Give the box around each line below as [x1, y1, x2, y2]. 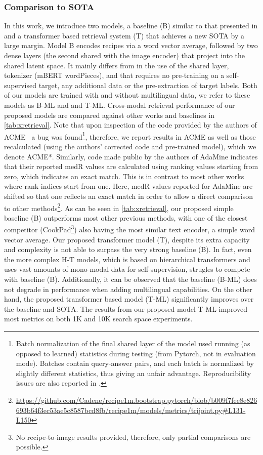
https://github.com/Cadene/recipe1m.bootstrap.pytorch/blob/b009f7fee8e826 [16, 394, 257, 405]
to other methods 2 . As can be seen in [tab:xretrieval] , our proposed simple [4, 201, 234, 213]
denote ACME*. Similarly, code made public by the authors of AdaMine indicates [4, 151, 258, 161]
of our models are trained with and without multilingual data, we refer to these [4, 90, 250, 100]
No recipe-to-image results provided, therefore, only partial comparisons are [16, 431, 251, 442]
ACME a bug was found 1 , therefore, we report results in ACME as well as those [4, 130, 256, 142]
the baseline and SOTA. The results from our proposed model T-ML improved [4, 303, 247, 314]
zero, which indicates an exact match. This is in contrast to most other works [4, 171, 244, 181]
